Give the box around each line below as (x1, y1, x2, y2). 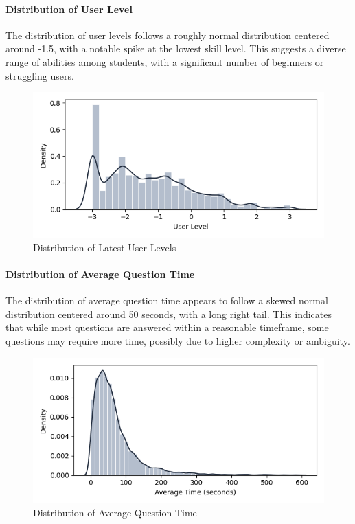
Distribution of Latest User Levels (33, 240, 176, 254)
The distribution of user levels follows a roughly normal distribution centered (5, 27, 330, 42)
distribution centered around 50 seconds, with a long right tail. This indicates (5, 306, 332, 321)
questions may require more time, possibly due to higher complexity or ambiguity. (5, 333, 350, 348)
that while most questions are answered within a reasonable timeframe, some (5, 320, 329, 334)
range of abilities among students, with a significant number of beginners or (5, 54, 324, 69)
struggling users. (5, 68, 74, 82)
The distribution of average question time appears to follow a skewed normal (5, 293, 328, 308)
